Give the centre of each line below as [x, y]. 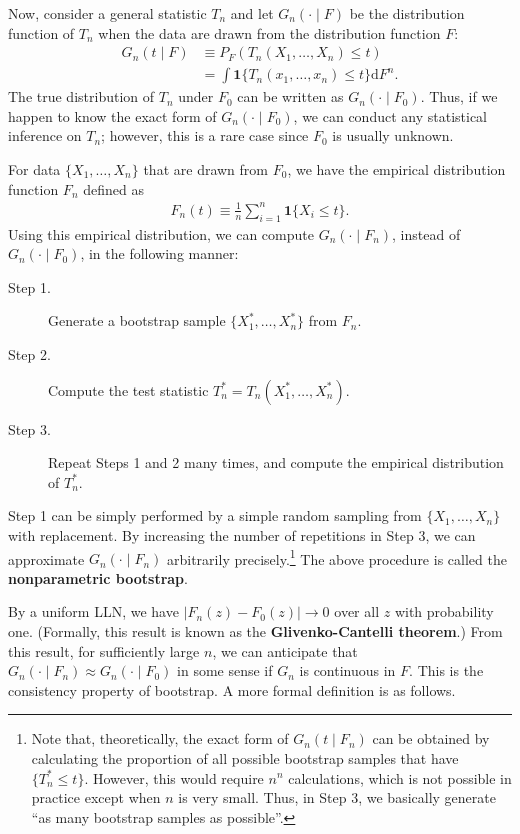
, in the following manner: [159, 253]
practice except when [96, 797]
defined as [113, 188]
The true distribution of [81, 96]
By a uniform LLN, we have [93, 611]
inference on [45, 135]
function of [41, 32]
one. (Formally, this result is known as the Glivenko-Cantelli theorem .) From [255, 630]
